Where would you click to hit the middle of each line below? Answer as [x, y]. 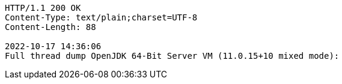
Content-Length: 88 [50, 27]
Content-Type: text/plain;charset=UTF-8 [101, 17]
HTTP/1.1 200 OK [43, 8]
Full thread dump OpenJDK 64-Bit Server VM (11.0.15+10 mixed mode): [172, 56]
